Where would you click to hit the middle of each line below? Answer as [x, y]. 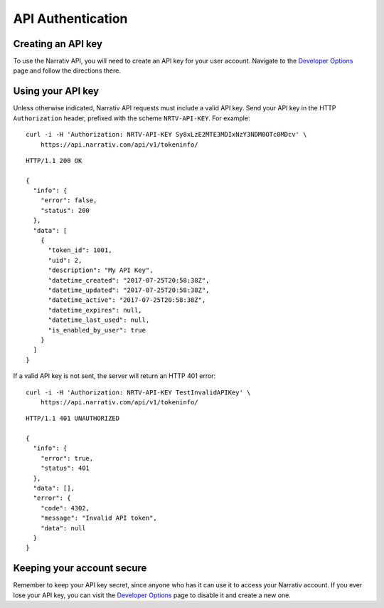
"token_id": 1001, [80, 250]
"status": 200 [65, 210]
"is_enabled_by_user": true [97, 330]
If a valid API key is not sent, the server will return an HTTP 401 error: [114, 376]
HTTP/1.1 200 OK [54, 161]
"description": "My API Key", [101, 270]
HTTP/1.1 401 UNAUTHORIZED [73, 419]
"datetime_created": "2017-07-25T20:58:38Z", [129, 280]
